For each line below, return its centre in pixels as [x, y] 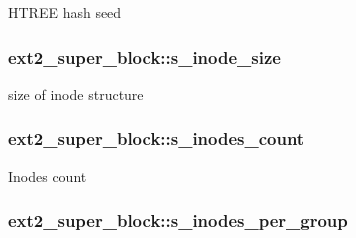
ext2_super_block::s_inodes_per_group [178, 220]
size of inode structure [76, 93]
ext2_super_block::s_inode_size [144, 56]
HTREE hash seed [65, 12]
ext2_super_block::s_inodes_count [156, 138]
